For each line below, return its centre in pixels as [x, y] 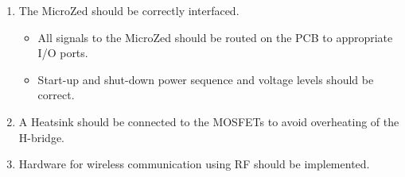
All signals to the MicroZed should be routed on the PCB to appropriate [215, 37]
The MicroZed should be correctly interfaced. [129, 10]
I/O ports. [63, 53]
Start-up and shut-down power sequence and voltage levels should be [206, 79]
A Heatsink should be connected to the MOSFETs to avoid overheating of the [209, 121]
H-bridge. [42, 137]
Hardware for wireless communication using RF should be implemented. [194, 164]
